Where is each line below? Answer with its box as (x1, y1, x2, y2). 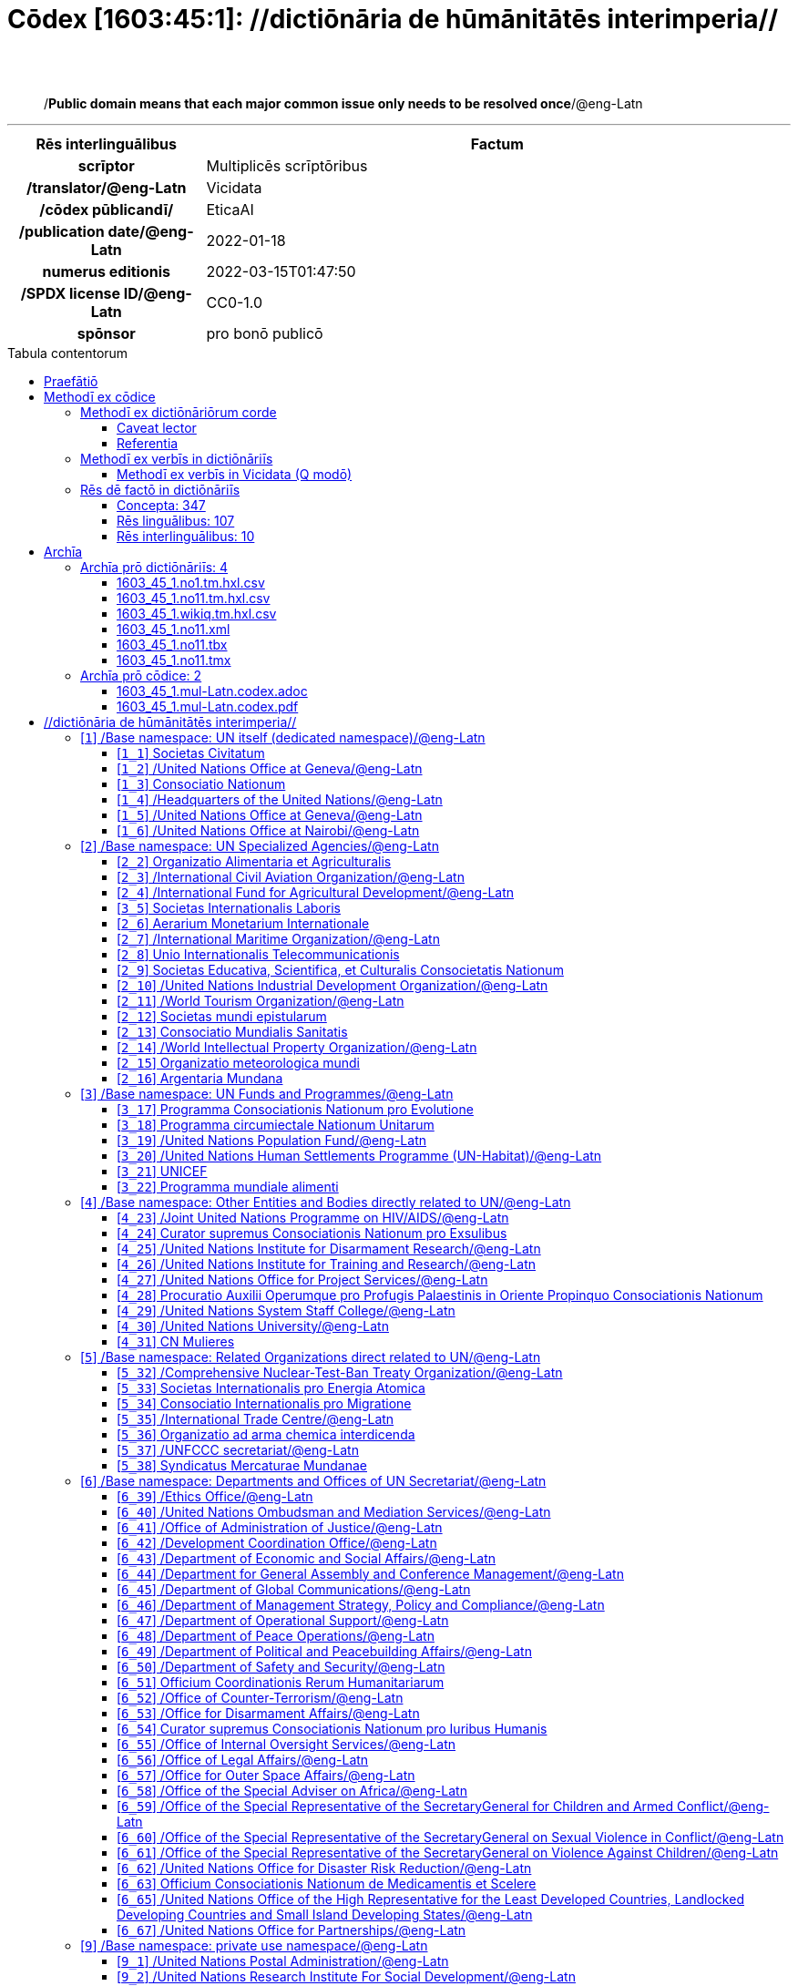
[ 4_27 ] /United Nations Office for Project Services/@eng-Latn (117, 1271, 488, 1287)
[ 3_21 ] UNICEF (117, 1162, 208, 1179)
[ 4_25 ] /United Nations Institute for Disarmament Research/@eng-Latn (117, 1240, 541, 1256)
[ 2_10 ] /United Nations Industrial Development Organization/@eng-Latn (117, 977, 548, 993)
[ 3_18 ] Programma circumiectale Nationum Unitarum (117, 1116, 435, 1132)
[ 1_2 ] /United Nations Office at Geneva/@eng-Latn (117, 760, 423, 776)
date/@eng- (107, 221, 194, 241)
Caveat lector (117, 419, 197, 435)
